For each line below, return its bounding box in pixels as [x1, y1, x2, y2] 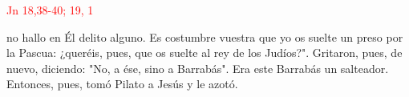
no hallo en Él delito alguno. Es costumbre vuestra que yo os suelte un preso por [6, 28, 403, 45]
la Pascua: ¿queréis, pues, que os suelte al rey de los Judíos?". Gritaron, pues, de [6, 44, 403, 61]
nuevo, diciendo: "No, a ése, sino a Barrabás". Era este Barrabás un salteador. [6, 59, 389, 76]
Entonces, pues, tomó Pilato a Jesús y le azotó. [6, 75, 238, 92]
